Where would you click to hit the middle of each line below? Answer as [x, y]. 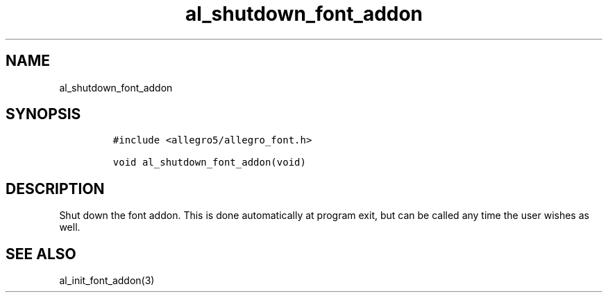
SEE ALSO [41, 254]
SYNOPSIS [43, 114]
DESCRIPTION [55, 189]
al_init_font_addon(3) [107, 281]
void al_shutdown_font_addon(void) [209, 163]
